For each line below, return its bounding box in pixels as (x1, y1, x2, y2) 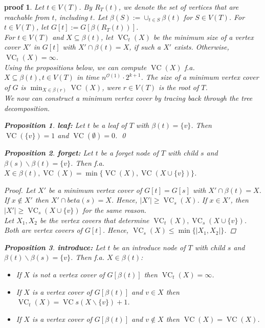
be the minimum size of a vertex (153, 31, 254, 42)
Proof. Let (4, 184, 36, 195)
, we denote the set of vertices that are (118, 2, 239, 12)
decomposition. (4, 102, 50, 113)
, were (102, 81, 121, 92)
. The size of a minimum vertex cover (141, 72, 259, 82)
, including (54, 11, 88, 22)
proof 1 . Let (4, 2, 45, 12)
